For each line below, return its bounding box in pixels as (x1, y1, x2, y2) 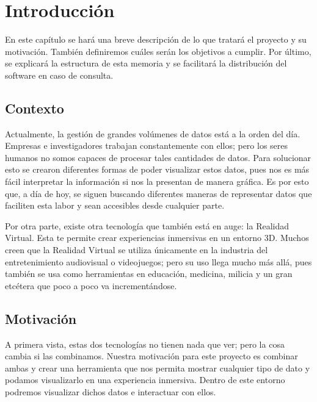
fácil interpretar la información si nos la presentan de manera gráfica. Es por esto (5, 175, 309, 188)
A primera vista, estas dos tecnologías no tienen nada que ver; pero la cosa (5, 337, 285, 350)
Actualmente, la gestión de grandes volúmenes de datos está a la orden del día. (5, 127, 301, 140)
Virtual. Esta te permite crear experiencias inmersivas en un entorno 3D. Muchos (5, 231, 309, 244)
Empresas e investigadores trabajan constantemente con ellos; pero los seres (5, 139, 288, 152)
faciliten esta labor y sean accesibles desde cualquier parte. (5, 199, 225, 212)
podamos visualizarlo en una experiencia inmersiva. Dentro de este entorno (5, 373, 285, 386)
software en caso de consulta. (5, 68, 114, 81)
